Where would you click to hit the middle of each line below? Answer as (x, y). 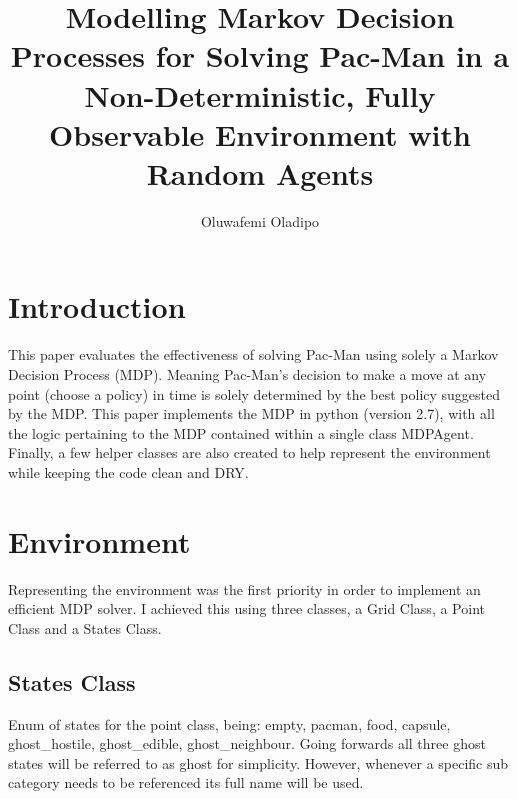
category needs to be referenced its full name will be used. (186, 782)
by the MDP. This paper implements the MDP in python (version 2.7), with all (251, 413)
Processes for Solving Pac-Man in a (260, 55)
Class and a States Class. (85, 627)
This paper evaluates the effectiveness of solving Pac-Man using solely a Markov (253, 354)
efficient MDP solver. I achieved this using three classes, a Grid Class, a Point (246, 608)
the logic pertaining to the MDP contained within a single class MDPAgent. (241, 432)
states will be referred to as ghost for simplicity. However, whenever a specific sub (258, 762)
